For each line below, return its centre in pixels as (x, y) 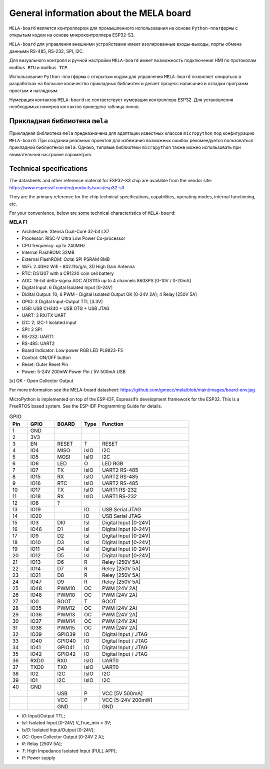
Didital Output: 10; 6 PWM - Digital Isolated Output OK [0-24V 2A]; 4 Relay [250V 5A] (109, 294)
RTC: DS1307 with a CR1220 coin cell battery (68, 273)
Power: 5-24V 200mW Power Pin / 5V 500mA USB (74, 371)
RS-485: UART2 (38, 343)
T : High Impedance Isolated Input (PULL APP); (69, 750)
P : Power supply (38, 758)
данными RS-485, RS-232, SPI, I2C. (47, 51)
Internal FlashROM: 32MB (48, 252)
